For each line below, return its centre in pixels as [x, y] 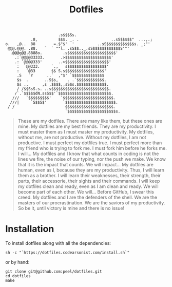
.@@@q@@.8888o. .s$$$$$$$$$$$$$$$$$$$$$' [64, 53]
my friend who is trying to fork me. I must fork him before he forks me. [92, 148]
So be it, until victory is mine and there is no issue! [71, 208]
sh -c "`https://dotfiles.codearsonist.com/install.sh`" [68, 253]
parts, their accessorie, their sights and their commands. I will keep [89, 181]
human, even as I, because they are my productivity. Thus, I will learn [91, 170]
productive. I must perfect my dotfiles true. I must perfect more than [90, 143]
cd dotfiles [18, 276]
